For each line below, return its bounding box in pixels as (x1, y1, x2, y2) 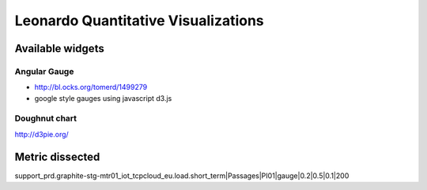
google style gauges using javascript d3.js (34, 93, 172, 102)
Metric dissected (14, 150, 100, 163)
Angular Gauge (14, 65, 74, 76)
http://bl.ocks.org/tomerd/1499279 (34, 83, 148, 92)
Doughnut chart (14, 113, 77, 124)
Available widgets (14, 42, 104, 55)
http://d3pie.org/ (14, 129, 69, 139)
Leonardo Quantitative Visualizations (14, 12, 264, 29)
